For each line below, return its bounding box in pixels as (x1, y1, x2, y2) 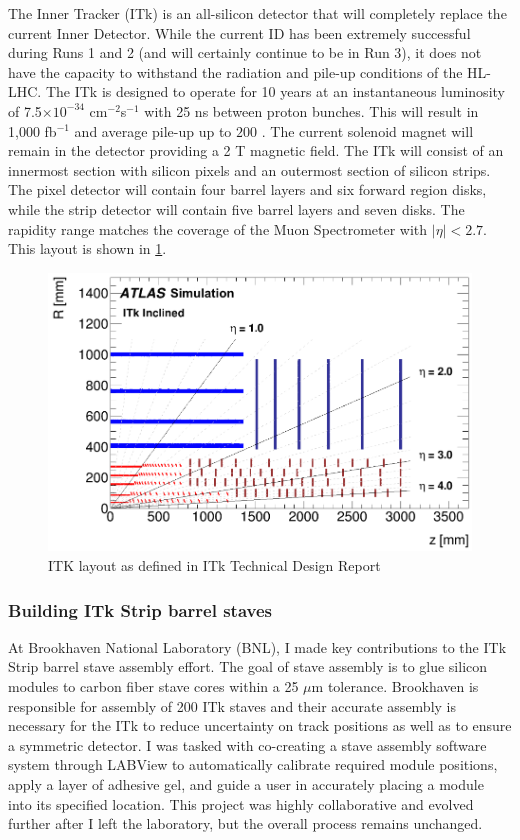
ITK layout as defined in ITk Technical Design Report (48, 555, 381, 576)
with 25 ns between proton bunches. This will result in (144, 100, 479, 121)
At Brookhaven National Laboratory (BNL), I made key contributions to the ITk (8, 636, 507, 657)
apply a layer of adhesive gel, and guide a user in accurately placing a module (8, 773, 484, 794)
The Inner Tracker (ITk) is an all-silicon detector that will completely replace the (8, 3, 507, 23)
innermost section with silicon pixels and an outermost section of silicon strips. (8, 159, 491, 180)
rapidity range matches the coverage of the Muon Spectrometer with (8, 218, 428, 239)
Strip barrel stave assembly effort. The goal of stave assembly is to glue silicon (8, 656, 488, 677)
